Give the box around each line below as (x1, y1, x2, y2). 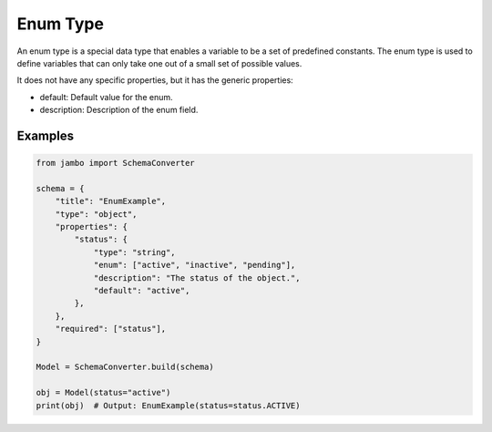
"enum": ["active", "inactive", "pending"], (93, 260, 296, 271)
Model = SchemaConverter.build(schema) (36, 362, 214, 373)
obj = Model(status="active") (36, 387, 171, 398)
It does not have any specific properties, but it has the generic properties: (16, 75, 293, 86)
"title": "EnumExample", (55, 196, 167, 207)
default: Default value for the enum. (39, 91, 173, 102)
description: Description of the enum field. (39, 105, 199, 116)
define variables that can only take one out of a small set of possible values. (16, 57, 302, 68)
